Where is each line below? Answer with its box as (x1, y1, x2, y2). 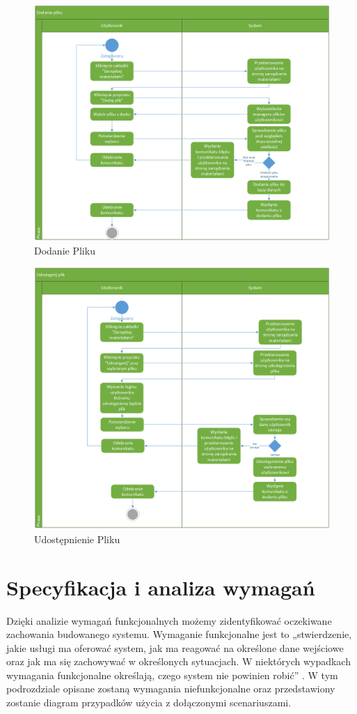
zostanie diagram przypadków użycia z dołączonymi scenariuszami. (6, 695, 292, 710)
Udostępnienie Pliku (34, 531, 120, 546)
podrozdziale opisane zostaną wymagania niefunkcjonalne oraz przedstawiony (6, 681, 335, 696)
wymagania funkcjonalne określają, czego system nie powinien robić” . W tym (6, 667, 338, 682)
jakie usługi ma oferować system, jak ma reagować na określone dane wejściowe (6, 640, 344, 655)
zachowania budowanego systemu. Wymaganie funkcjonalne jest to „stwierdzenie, (6, 627, 352, 641)
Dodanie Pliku (34, 243, 95, 258)
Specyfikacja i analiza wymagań (6, 572, 315, 601)
